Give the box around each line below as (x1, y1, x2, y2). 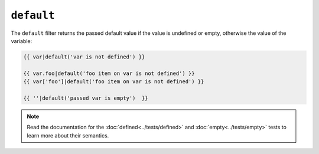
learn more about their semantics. (27, 132, 109, 139)
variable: (11, 37, 32, 44)
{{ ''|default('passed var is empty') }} (23, 94, 148, 101)
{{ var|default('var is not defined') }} (23, 53, 145, 60)
